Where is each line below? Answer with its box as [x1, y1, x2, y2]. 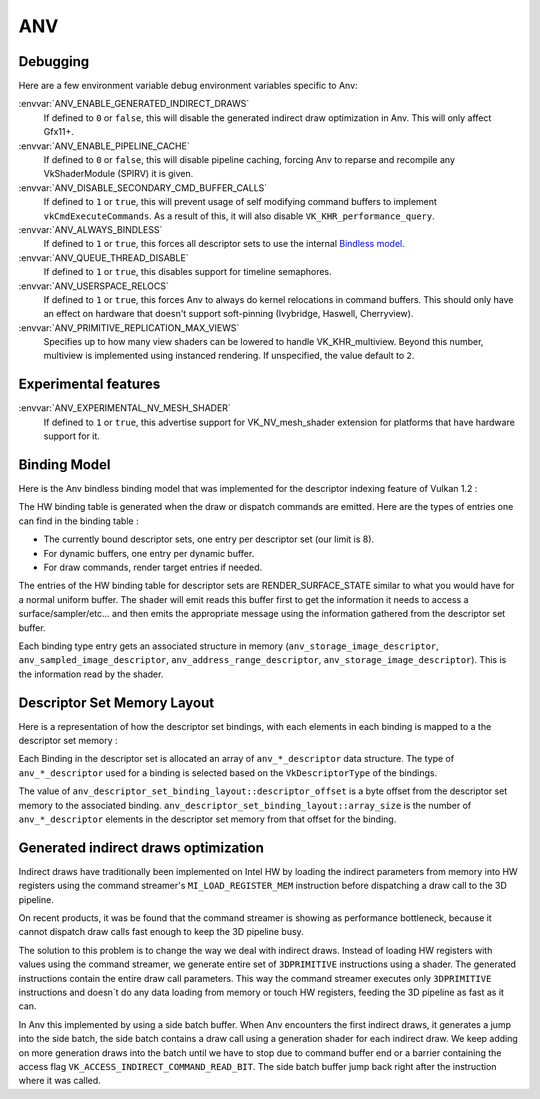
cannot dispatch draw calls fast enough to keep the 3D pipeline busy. [18, 926, 304, 938]
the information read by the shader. [18, 668, 164, 680]
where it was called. [18, 1075, 102, 1087]
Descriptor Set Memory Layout [18, 694, 215, 711]
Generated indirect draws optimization [18, 839, 264, 856]
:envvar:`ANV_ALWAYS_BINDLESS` [18, 223, 163, 235]
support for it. [43, 430, 100, 442]
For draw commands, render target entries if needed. [43, 561, 263, 574]
